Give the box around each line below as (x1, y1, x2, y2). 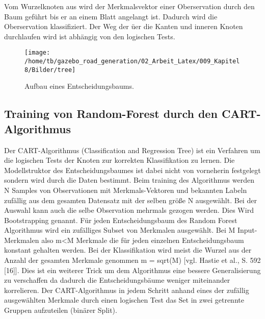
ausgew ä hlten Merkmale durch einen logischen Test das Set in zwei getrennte (4, 295, 244, 305)
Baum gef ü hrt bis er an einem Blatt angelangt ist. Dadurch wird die (4, 11, 218, 21)
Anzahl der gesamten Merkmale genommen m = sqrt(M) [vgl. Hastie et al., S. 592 (4, 255, 261, 265)
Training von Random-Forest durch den (4, 106, 218, 121)
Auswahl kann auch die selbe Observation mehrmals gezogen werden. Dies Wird (4, 205, 254, 215)
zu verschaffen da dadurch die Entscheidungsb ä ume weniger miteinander (4, 275, 230, 285)
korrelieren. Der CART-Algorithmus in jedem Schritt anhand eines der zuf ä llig (4, 284, 249, 295)
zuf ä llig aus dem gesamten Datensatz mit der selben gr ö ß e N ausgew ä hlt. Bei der (4, 194, 257, 205)
